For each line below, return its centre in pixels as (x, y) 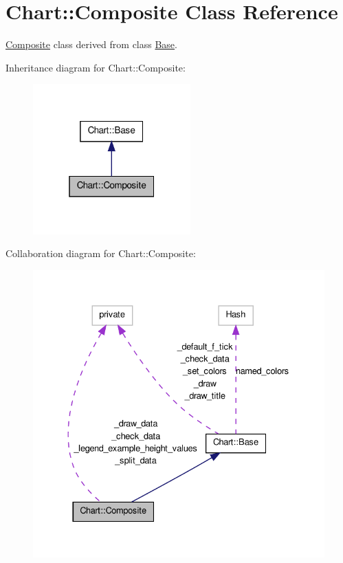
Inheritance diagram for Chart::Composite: (96, 67)
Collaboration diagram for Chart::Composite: (101, 253)
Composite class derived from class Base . (91, 44)
